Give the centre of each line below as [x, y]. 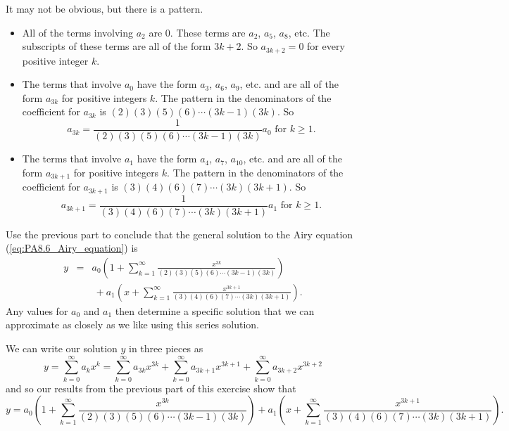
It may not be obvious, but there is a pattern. [105, 8]
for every [326, 46]
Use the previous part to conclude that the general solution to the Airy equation [180, 234]
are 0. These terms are [197, 32]
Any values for [37, 310]
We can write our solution [62, 348]
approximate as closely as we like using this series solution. [132, 324]
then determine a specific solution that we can [215, 310]
